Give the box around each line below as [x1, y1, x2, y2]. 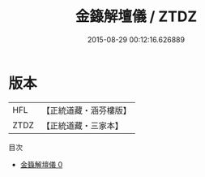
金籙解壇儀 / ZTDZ [75, 7, 198, 26]
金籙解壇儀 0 [19, 159, 63, 169]
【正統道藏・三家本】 [41, 119, 124, 131]
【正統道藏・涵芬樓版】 [41, 105, 132, 116]
